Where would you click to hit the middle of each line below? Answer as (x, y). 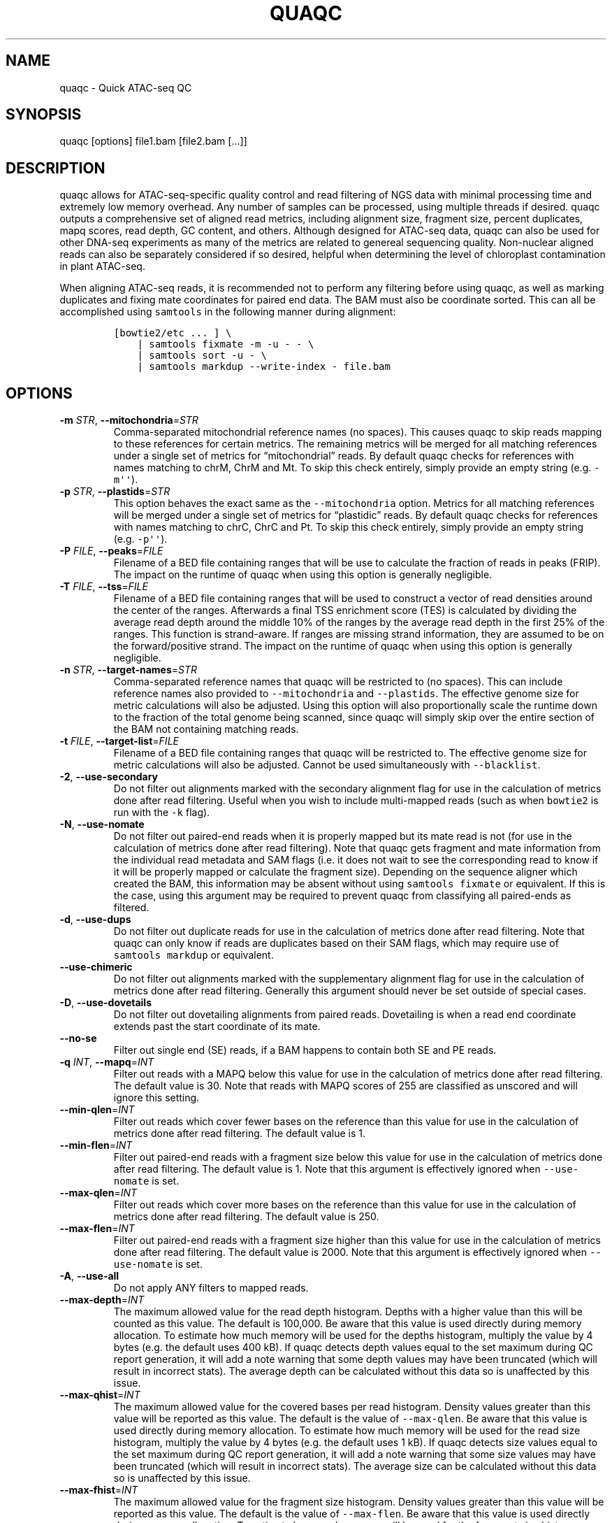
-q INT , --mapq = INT (107, 1062)
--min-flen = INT (96, 1145)
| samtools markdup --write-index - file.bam (264, 367)
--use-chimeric (96, 967)
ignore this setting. (156, 1098)
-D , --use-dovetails (105, 1003)
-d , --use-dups (95, 920)
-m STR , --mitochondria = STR (129, 420)
